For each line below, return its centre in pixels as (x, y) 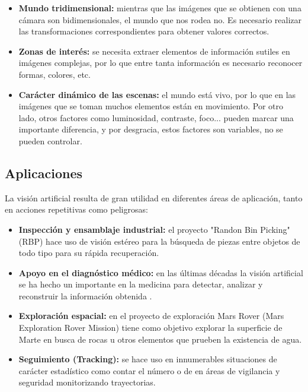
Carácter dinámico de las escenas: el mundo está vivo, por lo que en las (157, 94)
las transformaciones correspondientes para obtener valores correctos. (144, 31)
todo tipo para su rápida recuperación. (89, 253)
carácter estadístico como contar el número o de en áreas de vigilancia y (149, 370)
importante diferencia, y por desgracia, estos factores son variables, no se (151, 129)
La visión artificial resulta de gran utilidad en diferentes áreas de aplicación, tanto (154, 197)
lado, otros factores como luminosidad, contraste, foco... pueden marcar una (156, 117)
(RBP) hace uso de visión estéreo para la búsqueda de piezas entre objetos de (159, 241)
